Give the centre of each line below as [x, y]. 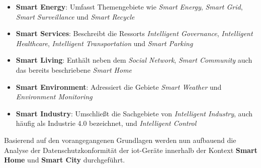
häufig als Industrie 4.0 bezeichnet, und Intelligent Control [106, 123]
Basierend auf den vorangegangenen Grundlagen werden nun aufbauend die [120, 140]
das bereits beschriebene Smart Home [74, 69]
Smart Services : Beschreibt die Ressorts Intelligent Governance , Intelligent [134, 33]
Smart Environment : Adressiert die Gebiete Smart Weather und [119, 87]
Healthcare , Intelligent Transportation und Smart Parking [104, 43]
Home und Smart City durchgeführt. [65, 160]
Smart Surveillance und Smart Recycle [75, 16]
